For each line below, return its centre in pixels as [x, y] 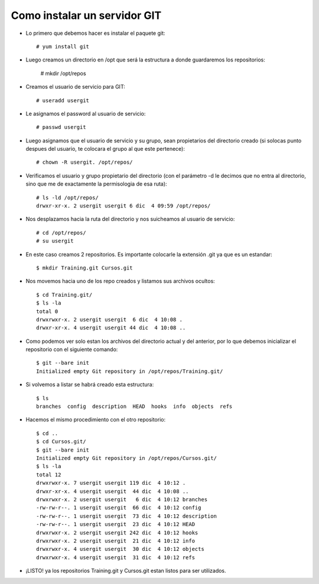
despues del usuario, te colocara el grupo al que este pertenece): [105, 149]
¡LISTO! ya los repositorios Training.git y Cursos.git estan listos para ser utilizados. [126, 571]
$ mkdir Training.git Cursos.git [84, 268]
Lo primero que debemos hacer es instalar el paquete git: [95, 33]
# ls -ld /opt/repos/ [67, 197]
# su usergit [55, 241]
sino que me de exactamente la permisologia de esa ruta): [97, 184]
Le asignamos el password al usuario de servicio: [86, 113]
